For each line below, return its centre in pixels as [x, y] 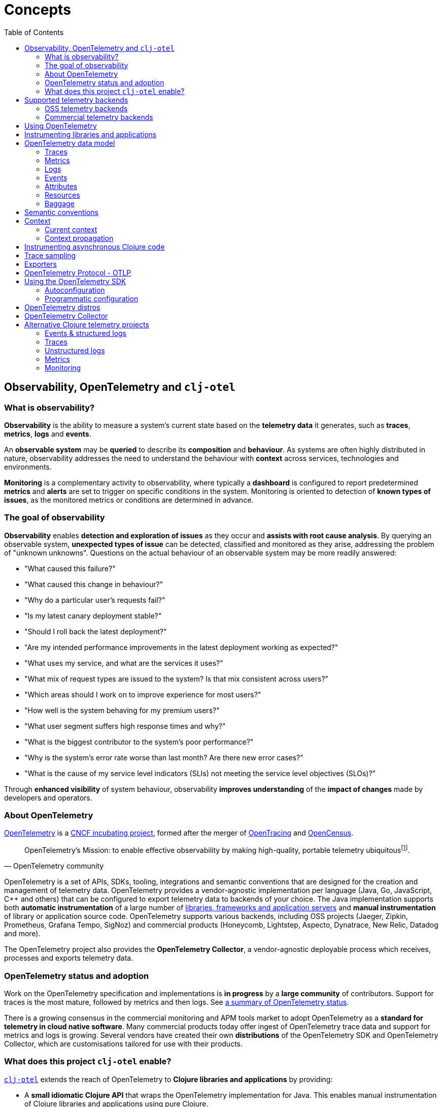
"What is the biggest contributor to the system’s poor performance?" [139, 742]
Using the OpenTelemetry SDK [75, 281]
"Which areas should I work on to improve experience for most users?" [143, 694]
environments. [28, 467]
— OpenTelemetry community [54, 866]
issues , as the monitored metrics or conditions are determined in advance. [129, 500]
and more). [22, 934]
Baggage [60, 203]
